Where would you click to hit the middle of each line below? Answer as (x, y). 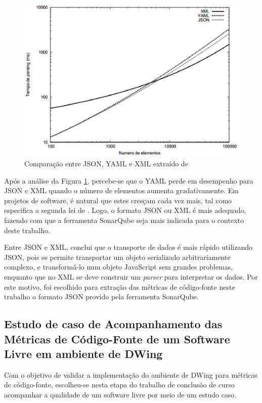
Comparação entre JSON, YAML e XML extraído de (106, 164)
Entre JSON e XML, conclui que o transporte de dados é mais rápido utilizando (128, 247)
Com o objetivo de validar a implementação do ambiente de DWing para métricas (131, 374)
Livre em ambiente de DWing (83, 353)
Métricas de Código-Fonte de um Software (117, 339)
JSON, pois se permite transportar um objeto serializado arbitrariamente (117, 257)
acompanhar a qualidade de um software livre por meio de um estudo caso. (120, 394)
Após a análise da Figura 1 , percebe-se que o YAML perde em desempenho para (129, 180)
